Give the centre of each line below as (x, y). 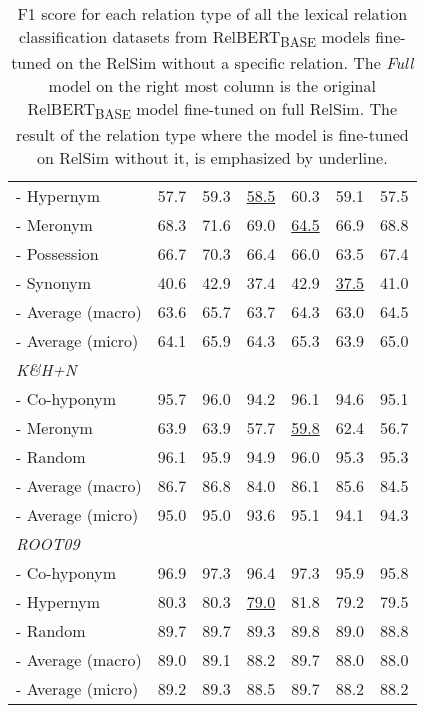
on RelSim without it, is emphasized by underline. (212, 158)
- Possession (57, 254)
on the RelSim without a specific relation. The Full (235, 63)
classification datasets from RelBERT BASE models (194, 38)
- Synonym (54, 283)
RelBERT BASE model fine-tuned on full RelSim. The (212, 110)
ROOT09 (48, 544)
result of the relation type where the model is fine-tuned (212, 135)
